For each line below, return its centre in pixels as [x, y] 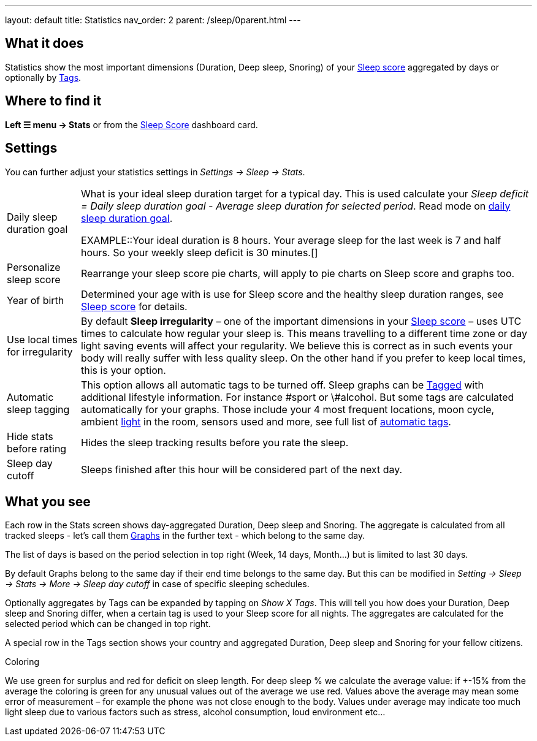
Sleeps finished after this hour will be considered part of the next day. [242, 469]
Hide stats [30, 436]
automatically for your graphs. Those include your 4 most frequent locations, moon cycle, [288, 409]
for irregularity [40, 351]
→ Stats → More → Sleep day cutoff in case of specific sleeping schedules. [157, 584]
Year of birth [36, 300]
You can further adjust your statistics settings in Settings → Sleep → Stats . [155, 172]
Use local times [42, 339]
